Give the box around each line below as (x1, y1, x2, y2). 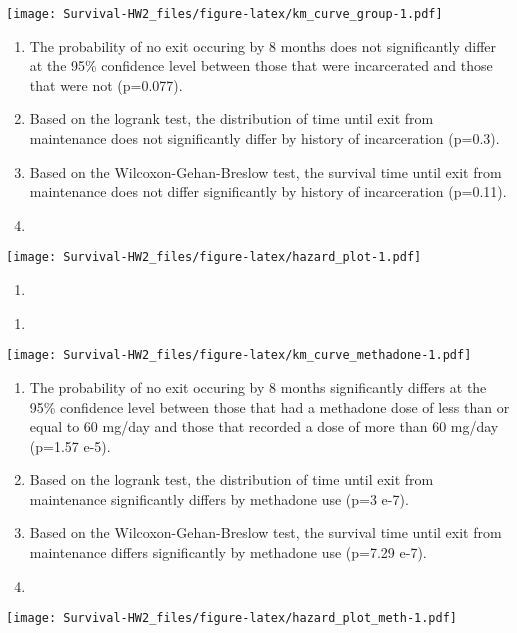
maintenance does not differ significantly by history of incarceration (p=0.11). (29, 181, 507, 202)
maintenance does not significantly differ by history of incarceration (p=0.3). (29, 128, 500, 149)
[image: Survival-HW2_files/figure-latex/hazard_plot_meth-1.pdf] (6, 611, 458, 626)
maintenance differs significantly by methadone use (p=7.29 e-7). (29, 542, 427, 563)
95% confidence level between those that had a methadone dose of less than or (29, 396, 510, 417)
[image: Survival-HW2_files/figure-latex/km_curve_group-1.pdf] (6, 7, 443, 21)
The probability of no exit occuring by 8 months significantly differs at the (29, 376, 487, 397)
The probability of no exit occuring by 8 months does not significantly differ (29, 35, 497, 56)
